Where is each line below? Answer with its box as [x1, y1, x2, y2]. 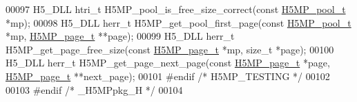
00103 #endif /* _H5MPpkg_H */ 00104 [6, 82, 183, 97]
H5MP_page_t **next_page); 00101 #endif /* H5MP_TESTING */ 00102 [6, 68, 330, 83]
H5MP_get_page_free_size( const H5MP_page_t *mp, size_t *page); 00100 [6, 42, 334, 56]
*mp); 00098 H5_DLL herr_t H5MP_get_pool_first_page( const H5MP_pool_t [6, 15, 351, 29]
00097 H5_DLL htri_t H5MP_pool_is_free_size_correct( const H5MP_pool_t [6, 2, 346, 16]
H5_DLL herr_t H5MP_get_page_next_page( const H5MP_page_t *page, [6, 55, 330, 70]
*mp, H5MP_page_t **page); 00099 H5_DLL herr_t [6, 29, 235, 43]
